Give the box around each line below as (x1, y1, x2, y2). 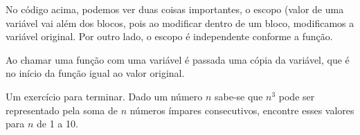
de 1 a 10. (37, 116, 78, 131)
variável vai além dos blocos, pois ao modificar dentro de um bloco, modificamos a (6, 15, 354, 30)
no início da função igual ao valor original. (6, 66, 185, 80)
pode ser (278, 89, 315, 103)
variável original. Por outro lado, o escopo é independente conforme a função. (6, 29, 333, 44)
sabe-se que (215, 89, 263, 103)
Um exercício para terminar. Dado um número (6, 89, 203, 103)
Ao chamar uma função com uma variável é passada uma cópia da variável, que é (6, 52, 350, 66)
